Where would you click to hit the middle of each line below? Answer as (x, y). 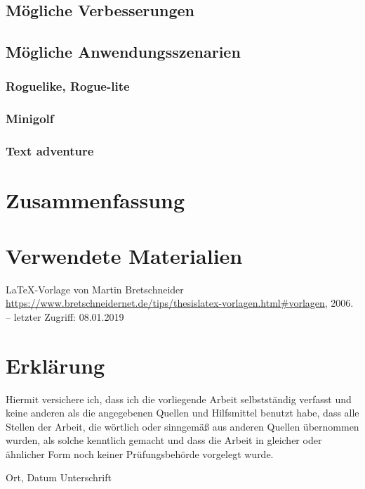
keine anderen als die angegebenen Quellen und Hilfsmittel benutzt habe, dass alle (182, 413)
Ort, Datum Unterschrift (59, 477)
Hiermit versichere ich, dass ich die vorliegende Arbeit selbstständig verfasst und (179, 399)
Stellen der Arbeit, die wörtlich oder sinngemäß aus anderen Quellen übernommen (182, 426)
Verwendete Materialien (124, 255)
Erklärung (55, 365)
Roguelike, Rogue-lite (68, 86)
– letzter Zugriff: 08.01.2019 (65, 316)
